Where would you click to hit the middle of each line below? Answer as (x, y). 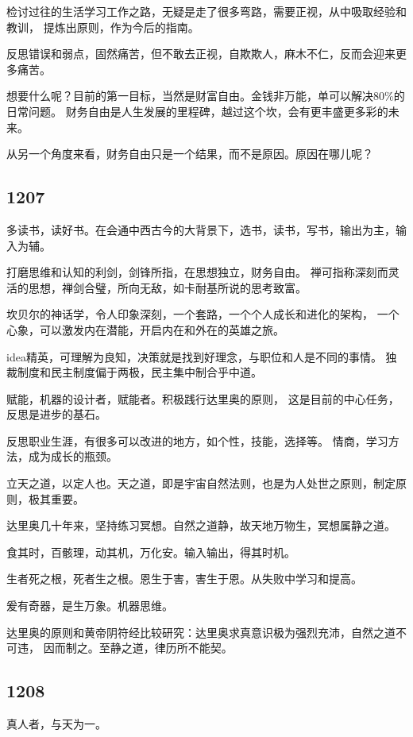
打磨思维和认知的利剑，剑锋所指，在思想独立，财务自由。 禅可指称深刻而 (197, 272)
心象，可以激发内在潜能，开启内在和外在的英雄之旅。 (145, 329)
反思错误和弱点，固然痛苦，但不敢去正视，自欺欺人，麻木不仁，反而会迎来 (201, 54)
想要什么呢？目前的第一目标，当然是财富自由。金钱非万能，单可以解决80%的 (206, 96)
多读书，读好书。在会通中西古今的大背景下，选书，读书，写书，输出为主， (201, 229)
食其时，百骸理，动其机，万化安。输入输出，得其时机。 (151, 552)
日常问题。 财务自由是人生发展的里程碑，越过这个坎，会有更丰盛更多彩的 (197, 111)
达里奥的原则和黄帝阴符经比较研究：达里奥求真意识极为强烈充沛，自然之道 (201, 632)
